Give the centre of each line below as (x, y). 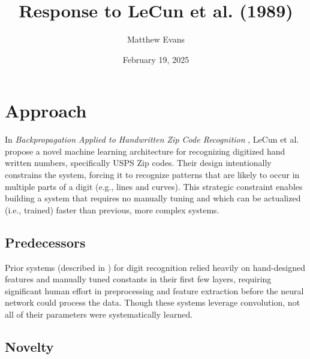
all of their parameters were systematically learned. (99, 314)
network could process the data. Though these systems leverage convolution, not (153, 302)
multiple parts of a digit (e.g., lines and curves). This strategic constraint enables (154, 186)
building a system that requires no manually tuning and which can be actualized (153, 198)
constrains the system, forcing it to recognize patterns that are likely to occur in (152, 175)
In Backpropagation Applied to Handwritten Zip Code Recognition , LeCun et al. (152, 139)
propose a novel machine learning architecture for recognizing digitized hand (145, 151)
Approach (46, 111)
